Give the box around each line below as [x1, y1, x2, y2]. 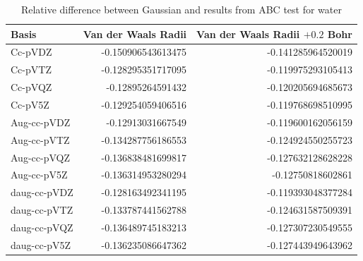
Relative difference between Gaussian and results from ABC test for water [20, 2, 342, 16]
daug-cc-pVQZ [11, 219, 73, 234]
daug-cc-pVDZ [11, 185, 73, 200]
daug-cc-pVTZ [11, 202, 73, 217]
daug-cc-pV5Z [11, 237, 71, 252]
